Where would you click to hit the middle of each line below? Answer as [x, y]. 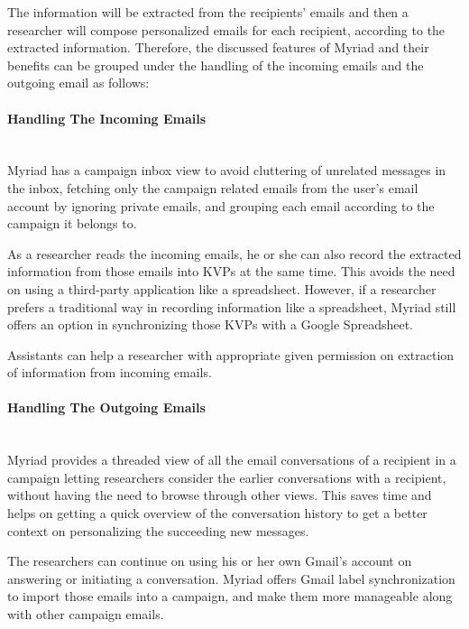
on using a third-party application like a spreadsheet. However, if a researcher [222, 288]
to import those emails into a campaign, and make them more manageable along [230, 596]
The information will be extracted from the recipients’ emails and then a [208, 12]
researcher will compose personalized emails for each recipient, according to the [226, 29]
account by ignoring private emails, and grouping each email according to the [221, 205]
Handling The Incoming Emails [107, 118]
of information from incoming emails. [110, 372]
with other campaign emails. [86, 614]
